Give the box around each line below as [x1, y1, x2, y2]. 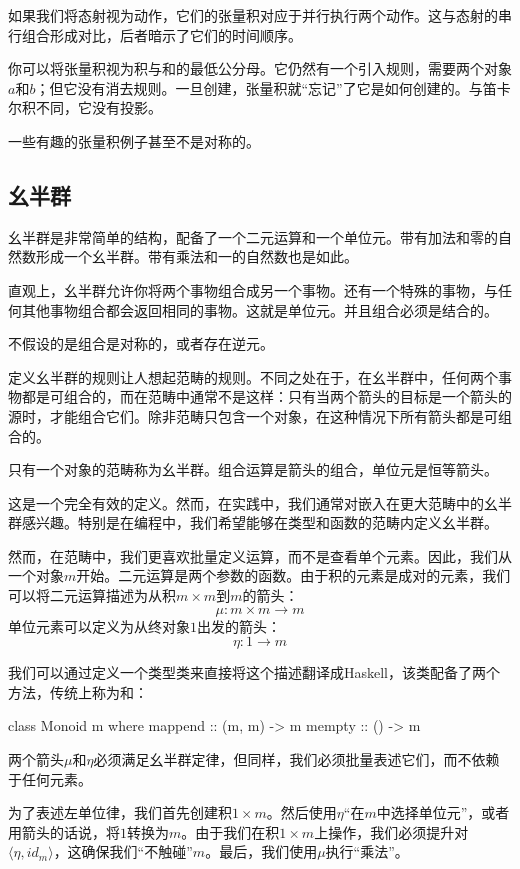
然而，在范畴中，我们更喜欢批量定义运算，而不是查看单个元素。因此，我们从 [8, 545, 512, 566]
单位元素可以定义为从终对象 [8, 615, 190, 636]
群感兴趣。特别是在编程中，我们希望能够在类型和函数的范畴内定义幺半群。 [8, 512, 498, 533]
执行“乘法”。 [325, 841, 409, 862]
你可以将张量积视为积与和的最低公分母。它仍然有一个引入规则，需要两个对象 [8, 58, 512, 79]
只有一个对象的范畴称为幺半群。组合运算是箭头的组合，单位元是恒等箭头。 [8, 459, 498, 480]
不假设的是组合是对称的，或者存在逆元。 [8, 333, 274, 354]
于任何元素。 [8, 768, 92, 789]
